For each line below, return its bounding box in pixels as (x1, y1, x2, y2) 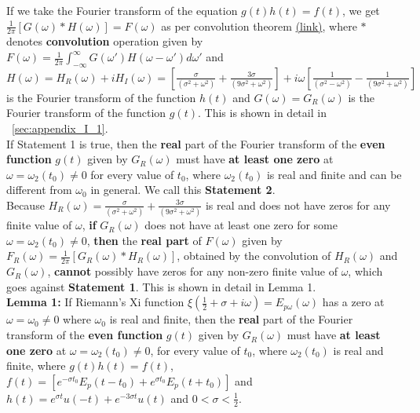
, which (348, 263, 383, 280)
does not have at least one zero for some (144, 217, 338, 233)
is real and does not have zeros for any (205, 196, 391, 213)
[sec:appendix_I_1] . (12, 120, 108, 136)
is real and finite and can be (266, 166, 402, 182)
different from (6, 181, 72, 198)
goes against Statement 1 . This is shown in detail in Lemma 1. (6, 278, 316, 294)
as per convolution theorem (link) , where (161, 17, 357, 34)
